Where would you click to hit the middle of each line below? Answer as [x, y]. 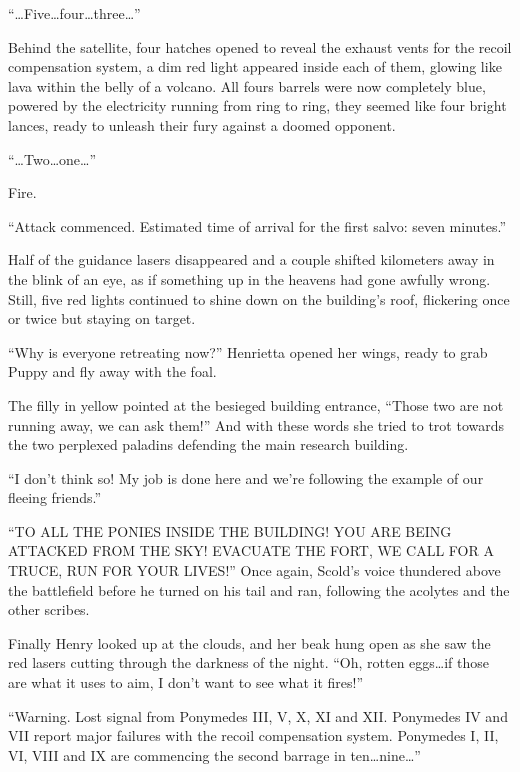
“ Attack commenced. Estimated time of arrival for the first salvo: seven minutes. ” [257, 225]
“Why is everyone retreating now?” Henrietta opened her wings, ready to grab [248, 351]
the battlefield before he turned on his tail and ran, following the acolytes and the [259, 589]
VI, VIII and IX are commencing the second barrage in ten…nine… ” [214, 754]
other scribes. [49, 609]
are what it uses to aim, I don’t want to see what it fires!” [185, 682]
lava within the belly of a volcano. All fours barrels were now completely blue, [247, 85]
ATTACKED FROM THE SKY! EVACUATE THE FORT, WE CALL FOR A [251, 550]
